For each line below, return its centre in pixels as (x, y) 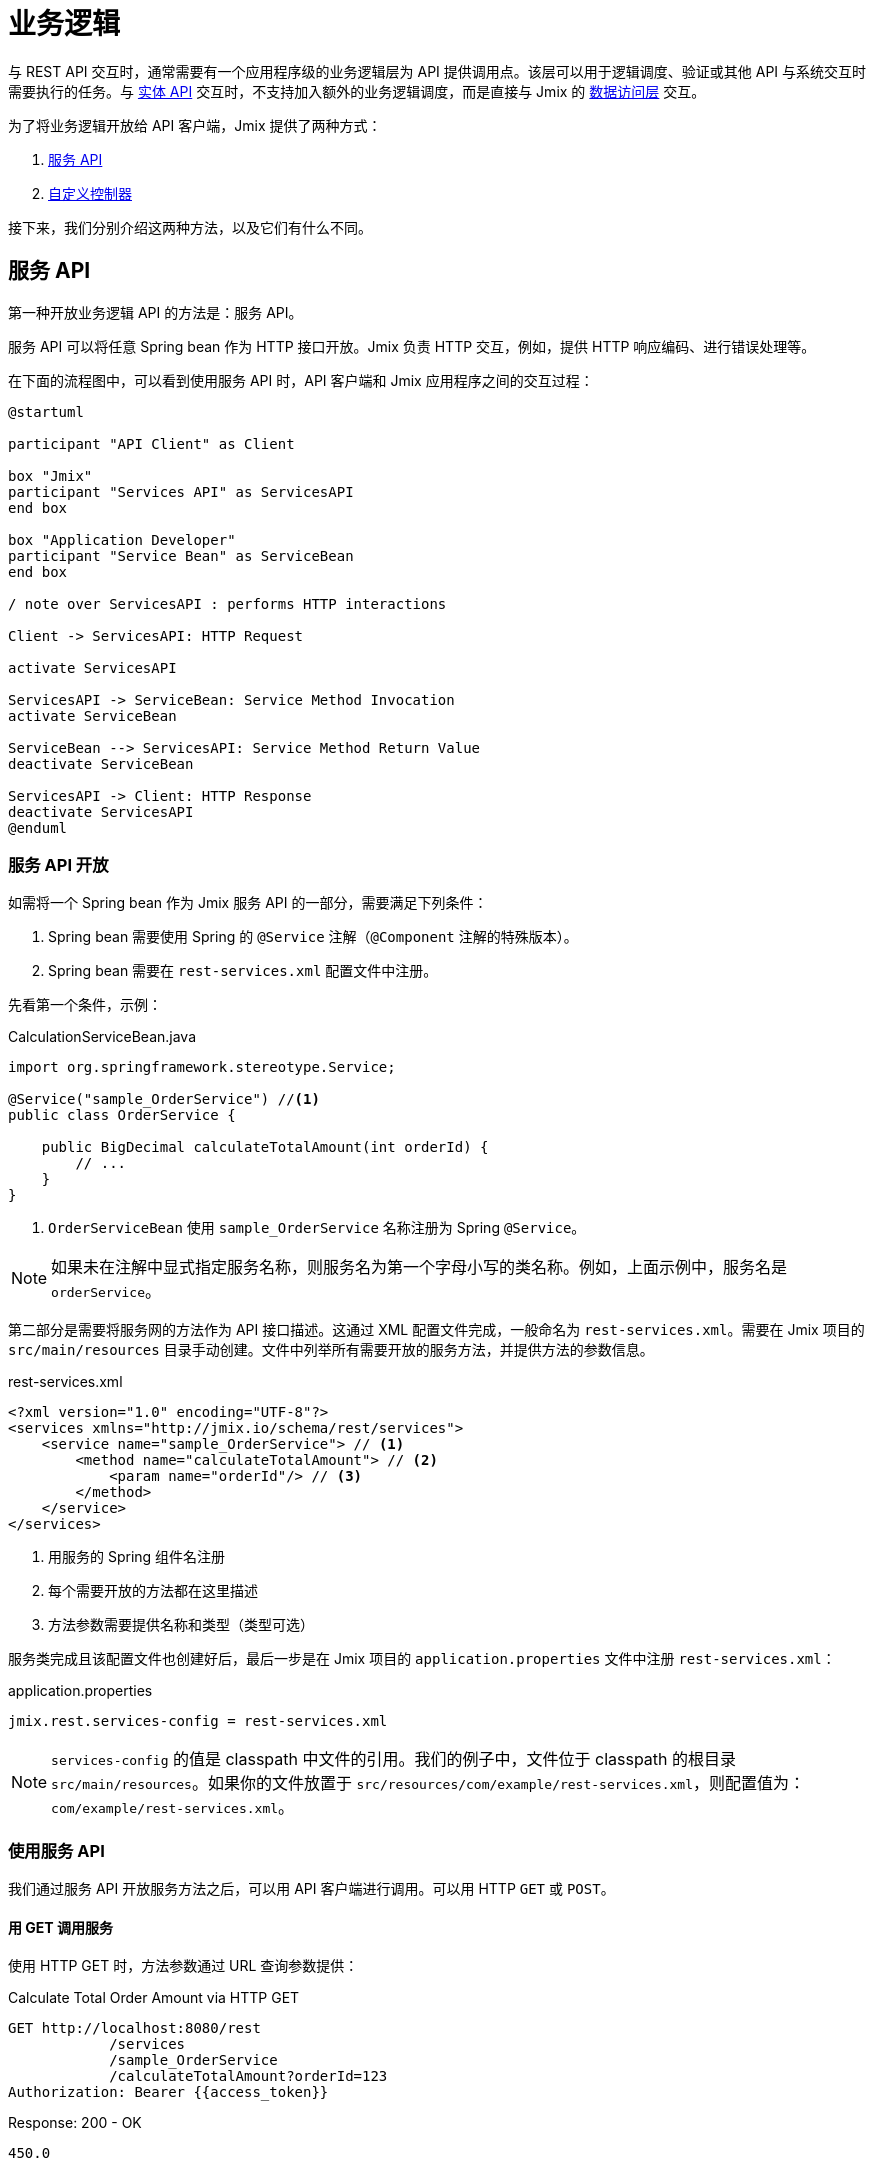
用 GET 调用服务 (60, 1927)
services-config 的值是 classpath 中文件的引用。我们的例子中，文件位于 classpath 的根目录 (394, 1759)
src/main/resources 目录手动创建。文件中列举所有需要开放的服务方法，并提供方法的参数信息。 (331, 1350)
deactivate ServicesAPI (101, 811)
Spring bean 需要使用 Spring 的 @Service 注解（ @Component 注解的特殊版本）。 (313, 937)
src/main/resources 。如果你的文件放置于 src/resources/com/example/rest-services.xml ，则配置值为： (428, 1783)
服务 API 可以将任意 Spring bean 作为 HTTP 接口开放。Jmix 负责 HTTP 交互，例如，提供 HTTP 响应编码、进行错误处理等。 (412, 346)
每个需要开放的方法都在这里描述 (153, 1591)
